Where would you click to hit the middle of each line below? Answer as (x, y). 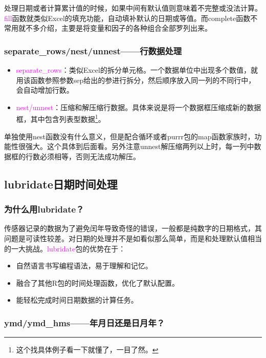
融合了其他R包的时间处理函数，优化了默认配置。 (98, 282)
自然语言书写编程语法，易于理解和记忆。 (84, 266)
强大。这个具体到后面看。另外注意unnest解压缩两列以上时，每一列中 (140, 146)
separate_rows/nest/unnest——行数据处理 (93, 50)
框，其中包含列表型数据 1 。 (61, 118)
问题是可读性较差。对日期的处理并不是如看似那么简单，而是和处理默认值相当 (133, 238)
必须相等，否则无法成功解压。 (90, 156)
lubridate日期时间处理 (61, 184)
